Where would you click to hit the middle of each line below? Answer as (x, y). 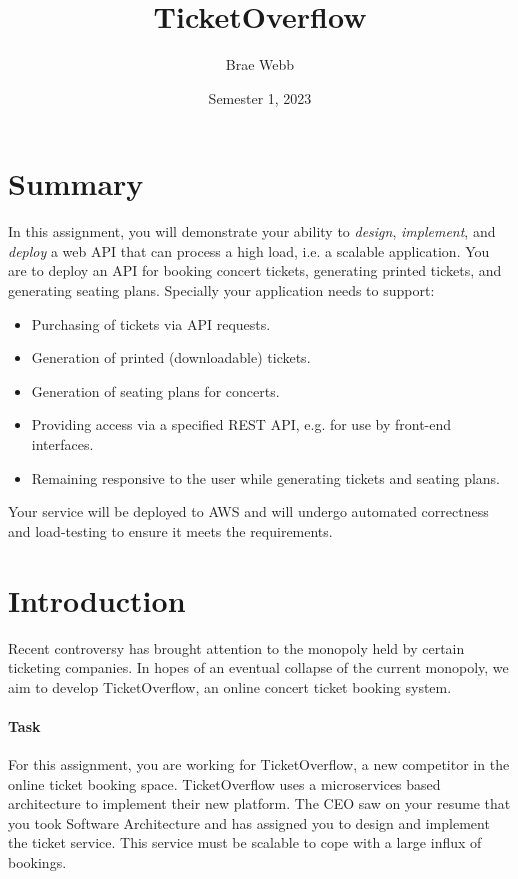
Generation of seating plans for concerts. (155, 390)
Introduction (97, 599)
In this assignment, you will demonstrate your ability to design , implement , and (252, 231)
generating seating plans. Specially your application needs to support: (221, 290)
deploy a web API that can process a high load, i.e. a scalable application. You (249, 250)
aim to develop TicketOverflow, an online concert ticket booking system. (230, 686)
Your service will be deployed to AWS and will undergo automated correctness (248, 511)
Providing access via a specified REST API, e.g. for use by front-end (241, 424)
